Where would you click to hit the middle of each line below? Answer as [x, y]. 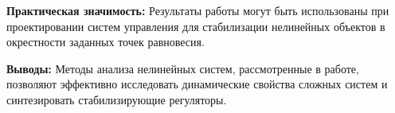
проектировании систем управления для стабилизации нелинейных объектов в [196, 26]
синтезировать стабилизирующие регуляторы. [117, 99]
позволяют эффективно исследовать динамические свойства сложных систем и [197, 84]
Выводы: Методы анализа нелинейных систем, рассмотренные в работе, [183, 68]
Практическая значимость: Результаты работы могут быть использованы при [198, 10]
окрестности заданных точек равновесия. [106, 42]
